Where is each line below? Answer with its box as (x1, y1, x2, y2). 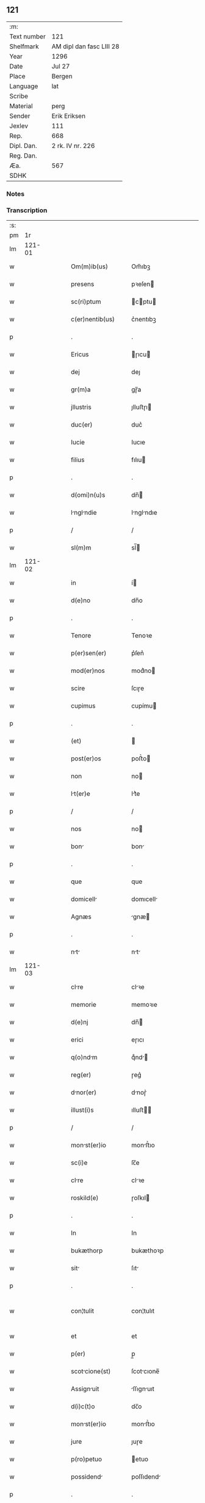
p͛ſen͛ (131, 649, 145, 658)
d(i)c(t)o (71, 1402, 95, 1411)
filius (71, 455, 85, 464)
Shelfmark (9, 42, 39, 51)
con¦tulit (71, 1307, 95, 1315)
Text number (9, 32, 46, 40)
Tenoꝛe (131, 631, 153, 640)
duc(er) (71, 421, 93, 429)
